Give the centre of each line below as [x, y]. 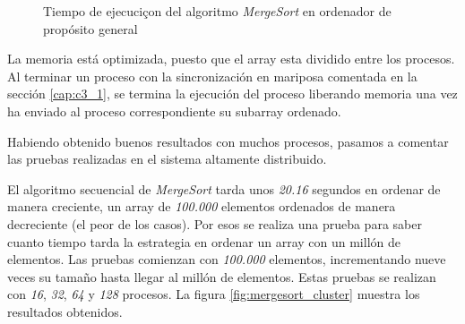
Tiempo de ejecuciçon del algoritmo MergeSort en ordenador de [217, 11]
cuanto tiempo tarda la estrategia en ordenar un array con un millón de [204, 241]
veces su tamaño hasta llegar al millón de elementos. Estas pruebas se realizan [222, 276]
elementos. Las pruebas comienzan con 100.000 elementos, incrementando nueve [227, 259]
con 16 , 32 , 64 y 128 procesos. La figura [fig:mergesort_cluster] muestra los [214, 294]
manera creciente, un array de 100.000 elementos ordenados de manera [202, 206]
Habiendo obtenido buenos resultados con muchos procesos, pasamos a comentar [228, 141]
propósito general [90, 28]
